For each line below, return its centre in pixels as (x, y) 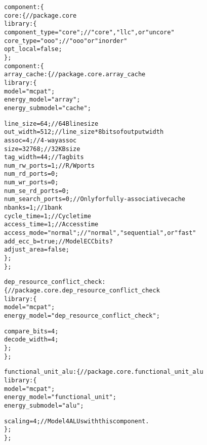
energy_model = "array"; (42, 100)
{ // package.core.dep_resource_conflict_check (82, 290)
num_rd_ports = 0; (31, 174)
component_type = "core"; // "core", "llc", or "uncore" (89, 32)
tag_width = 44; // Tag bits (44, 157)
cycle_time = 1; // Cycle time (48, 216)
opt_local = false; (33, 49)
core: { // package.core (40, 15)
